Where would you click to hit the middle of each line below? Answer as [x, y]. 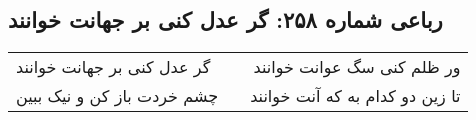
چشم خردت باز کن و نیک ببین [117, 96]
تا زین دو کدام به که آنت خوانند [355, 96]
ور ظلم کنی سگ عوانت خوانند [357, 67]
